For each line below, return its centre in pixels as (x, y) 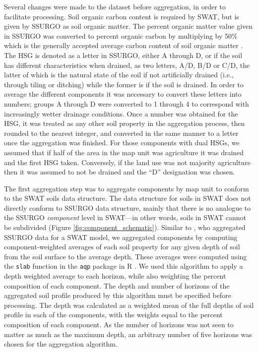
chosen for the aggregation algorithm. (61, 344)
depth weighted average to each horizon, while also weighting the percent (115, 276)
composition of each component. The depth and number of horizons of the (117, 285)
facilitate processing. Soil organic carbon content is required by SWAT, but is (122, 16)
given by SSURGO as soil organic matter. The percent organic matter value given (129, 26)
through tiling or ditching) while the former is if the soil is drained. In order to (124, 84)
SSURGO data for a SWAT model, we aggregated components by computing (121, 237)
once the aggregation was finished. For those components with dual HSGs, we (122, 143)
